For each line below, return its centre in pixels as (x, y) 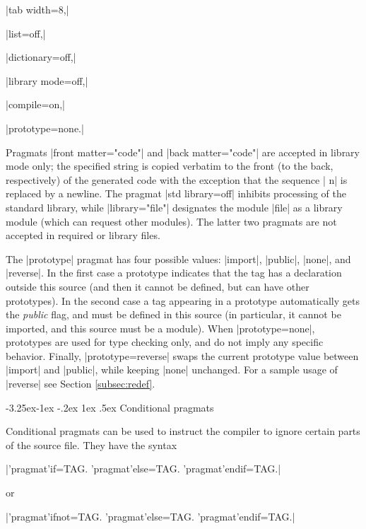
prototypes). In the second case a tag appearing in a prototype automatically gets (183, 300)
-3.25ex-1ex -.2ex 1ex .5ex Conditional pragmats (110, 407)
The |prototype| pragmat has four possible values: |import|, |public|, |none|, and (178, 258)
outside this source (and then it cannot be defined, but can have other (158, 286)
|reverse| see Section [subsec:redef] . (81, 384)
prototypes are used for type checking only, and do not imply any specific (165, 342)
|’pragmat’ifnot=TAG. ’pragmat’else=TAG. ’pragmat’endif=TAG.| (150, 516)
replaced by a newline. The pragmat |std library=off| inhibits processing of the (176, 193)
